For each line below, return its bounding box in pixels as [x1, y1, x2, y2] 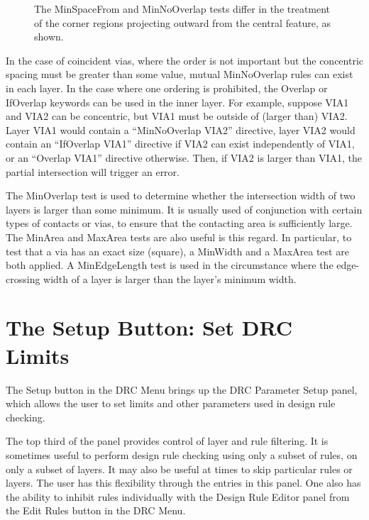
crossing [6, 271, 40, 286]
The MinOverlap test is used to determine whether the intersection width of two [6, 188, 356, 203]
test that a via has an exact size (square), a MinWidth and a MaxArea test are [6, 243, 349, 258]
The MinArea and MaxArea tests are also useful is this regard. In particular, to [6, 229, 352, 244]
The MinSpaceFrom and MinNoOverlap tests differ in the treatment [34, 1, 331, 16]
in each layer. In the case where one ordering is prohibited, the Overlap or [6, 80, 328, 95]
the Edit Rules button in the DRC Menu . [6, 503, 186, 518]
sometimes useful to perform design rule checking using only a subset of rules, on [6, 447, 358, 462]
